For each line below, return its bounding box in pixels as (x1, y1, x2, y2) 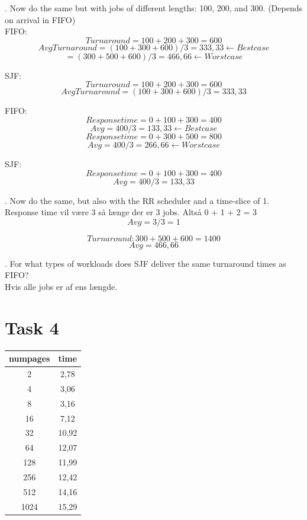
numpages (9, 352, 50, 365)
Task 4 (5, 315, 59, 339)
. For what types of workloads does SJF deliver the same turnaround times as (5, 257, 286, 269)
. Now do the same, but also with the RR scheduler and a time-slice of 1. (5, 194, 270, 206)
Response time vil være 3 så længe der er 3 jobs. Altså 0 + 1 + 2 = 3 (5, 206, 257, 218)
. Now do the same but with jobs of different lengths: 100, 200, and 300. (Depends (5, 2, 302, 14)
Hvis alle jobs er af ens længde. (5, 280, 118, 292)
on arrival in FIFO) (5, 13, 76, 25)
